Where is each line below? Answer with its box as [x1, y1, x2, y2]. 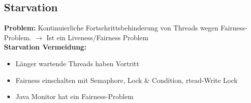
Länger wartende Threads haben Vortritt [15, 58, 139, 68]
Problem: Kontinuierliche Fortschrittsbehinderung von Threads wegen [4, 23, 219, 33]
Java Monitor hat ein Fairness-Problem [15, 91, 134, 102]
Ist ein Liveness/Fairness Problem [46, 32, 149, 42]
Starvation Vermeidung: [4, 42, 87, 52]
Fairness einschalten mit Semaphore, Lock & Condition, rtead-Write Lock [15, 75, 238, 85]
